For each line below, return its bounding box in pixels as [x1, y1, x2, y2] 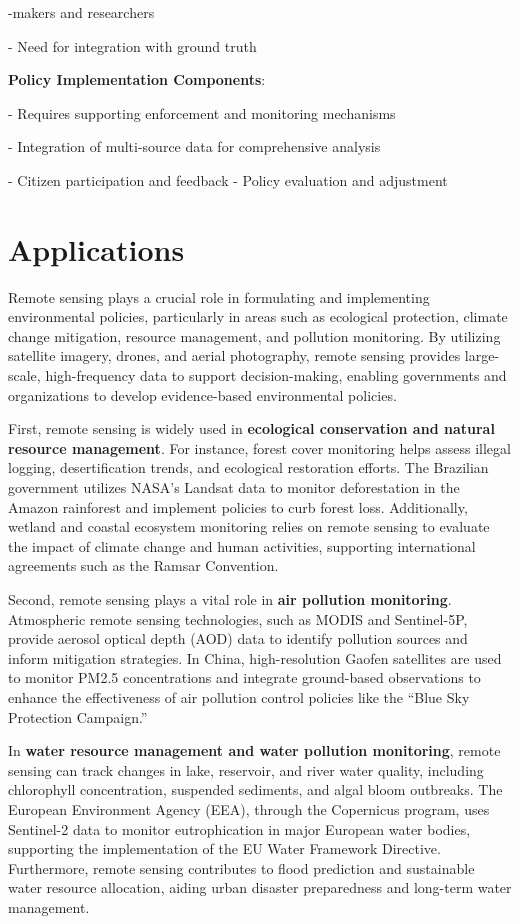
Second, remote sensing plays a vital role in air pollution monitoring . [8, 589, 452, 609]
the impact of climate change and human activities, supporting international [8, 535, 476, 556]
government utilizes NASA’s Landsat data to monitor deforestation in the [8, 477, 460, 498]
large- [464, 345, 500, 366]
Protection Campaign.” [8, 706, 148, 727]
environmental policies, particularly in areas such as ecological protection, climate [8, 306, 508, 327]
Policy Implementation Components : [8, 69, 266, 90]
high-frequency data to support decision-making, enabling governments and [45, 365, 507, 386]
